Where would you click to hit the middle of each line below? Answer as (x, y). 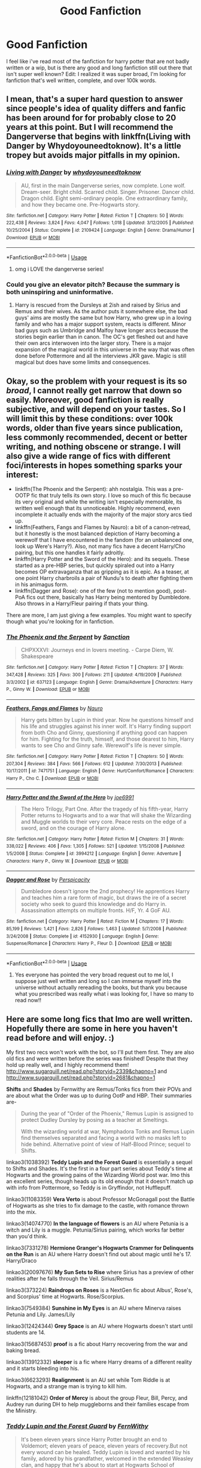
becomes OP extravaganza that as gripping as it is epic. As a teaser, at (102, 572)
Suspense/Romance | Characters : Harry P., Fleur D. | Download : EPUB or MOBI (89, 944)
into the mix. (22, 1212)
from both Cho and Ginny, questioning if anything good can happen (104, 732)
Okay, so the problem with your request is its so (97, 381)
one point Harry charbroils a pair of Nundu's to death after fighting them (104, 578)
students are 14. (26, 1333)
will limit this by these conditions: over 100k (90, 418)
